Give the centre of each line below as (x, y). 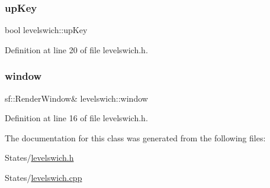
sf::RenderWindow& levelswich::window (76, 98)
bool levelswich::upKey (46, 30)
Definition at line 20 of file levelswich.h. (76, 49)
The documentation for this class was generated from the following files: (135, 137)
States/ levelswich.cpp (44, 177)
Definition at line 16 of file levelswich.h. (76, 118)
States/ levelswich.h (39, 158)
